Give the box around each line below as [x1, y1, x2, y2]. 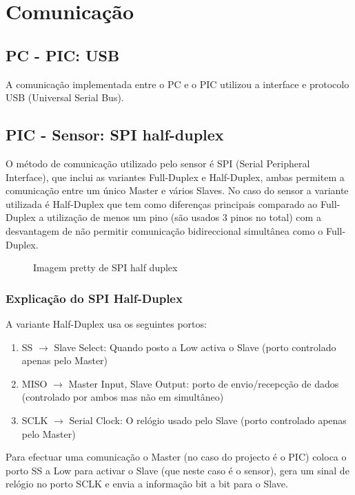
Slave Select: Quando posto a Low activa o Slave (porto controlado [54, 339, 336, 354]
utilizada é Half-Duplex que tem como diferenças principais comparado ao [6, 196, 318, 211]
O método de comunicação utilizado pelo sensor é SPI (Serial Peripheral [6, 156, 310, 170]
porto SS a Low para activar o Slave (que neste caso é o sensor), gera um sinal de [6, 463, 349, 477]
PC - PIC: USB [6, 44, 120, 65]
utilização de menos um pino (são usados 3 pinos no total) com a [47, 210, 321, 224]
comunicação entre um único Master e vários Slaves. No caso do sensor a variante [6, 183, 349, 198]
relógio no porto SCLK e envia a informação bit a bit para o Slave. [6, 476, 288, 491]
